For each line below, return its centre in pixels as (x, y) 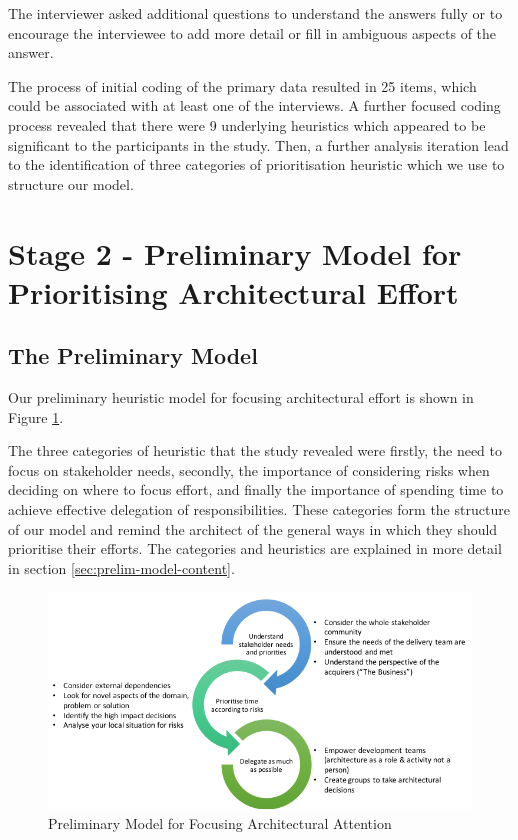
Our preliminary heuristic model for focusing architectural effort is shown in (241, 397)
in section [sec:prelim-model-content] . (121, 567)
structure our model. (71, 183)
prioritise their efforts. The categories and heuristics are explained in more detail (255, 548)
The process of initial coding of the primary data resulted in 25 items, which (242, 85)
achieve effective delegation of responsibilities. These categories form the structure (259, 509)
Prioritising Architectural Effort (233, 291)
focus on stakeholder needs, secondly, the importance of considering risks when (249, 469)
